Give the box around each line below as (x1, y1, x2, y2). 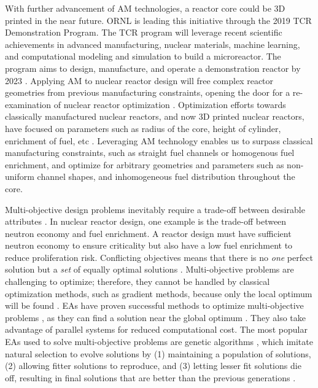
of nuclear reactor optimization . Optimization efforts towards (53, 98, 286, 111)
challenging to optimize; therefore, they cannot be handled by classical (5, 275, 270, 288)
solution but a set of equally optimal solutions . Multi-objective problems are (5, 263, 294, 276)
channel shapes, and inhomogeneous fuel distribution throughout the (37, 170, 295, 183)
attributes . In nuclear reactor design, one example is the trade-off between (5, 215, 287, 228)
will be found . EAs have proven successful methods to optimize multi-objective (5, 299, 304, 312)
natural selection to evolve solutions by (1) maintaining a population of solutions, (5, 347, 311, 360)
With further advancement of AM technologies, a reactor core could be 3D (5, 2, 285, 14)
